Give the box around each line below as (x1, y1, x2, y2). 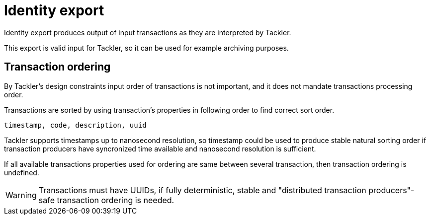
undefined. (4, 168, 39, 177)
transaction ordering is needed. (57, 195, 174, 205)
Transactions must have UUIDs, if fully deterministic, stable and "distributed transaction (38, 185, 366, 195)
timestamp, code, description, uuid (4, 121, 147, 129)
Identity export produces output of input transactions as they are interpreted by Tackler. (4, 28, 291, 37)
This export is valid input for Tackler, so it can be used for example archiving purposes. (4, 43, 289, 52)
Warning (5, 190, 37, 200)
